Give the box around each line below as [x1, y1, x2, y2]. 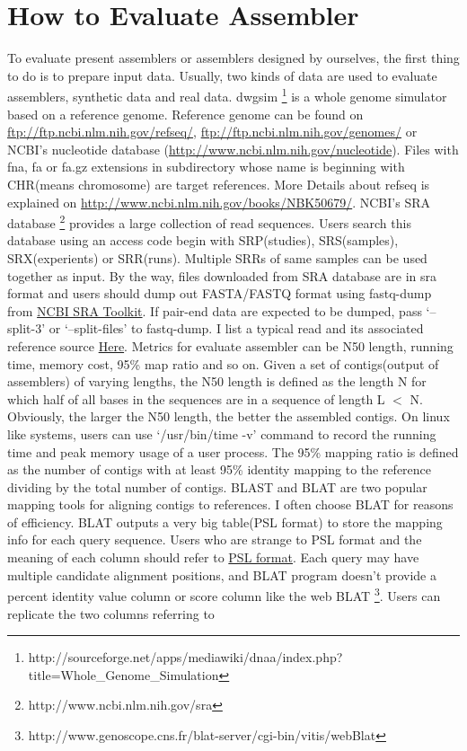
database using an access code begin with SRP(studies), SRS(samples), [7, 231, 399, 250]
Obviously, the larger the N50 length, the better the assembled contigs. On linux [7, 407, 450, 426]
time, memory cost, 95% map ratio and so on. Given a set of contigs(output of [7, 354, 439, 373]
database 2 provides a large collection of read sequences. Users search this [7, 211, 411, 232]
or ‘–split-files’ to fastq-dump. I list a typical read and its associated [48, 319, 424, 338]
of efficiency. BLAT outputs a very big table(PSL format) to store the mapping [7, 512, 443, 531]
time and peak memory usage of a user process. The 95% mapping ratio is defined [7, 442, 459, 461]
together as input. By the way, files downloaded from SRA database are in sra [7, 266, 437, 285]
